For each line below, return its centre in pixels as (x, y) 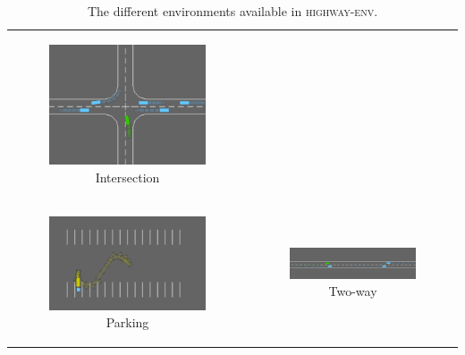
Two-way (353, 291)
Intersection (127, 177)
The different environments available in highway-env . (232, 11)
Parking (127, 322)
